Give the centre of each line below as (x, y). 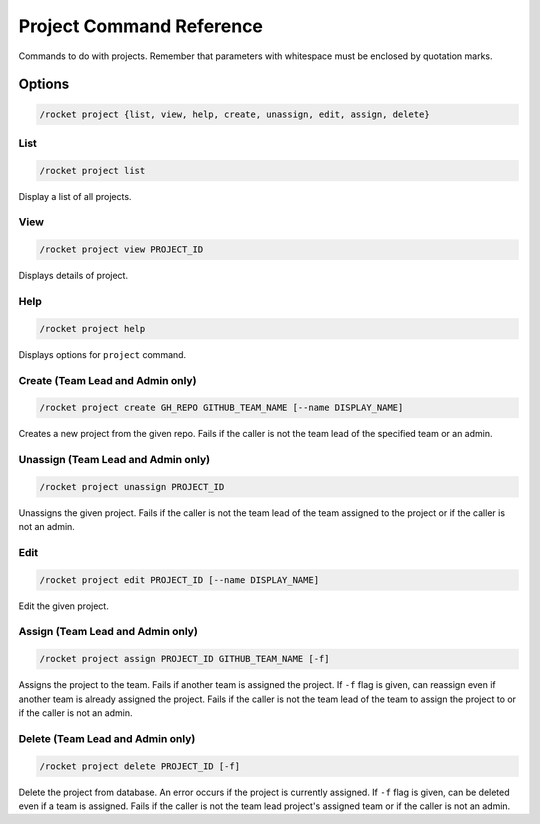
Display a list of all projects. (75, 196)
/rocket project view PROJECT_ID (121, 249)
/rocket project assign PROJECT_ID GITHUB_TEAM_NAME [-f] (184, 659)
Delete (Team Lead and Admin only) (107, 738)
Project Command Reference (141, 26)
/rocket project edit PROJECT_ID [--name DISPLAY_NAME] (179, 579)
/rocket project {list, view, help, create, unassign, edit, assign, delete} (234, 114)
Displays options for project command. (102, 354)
